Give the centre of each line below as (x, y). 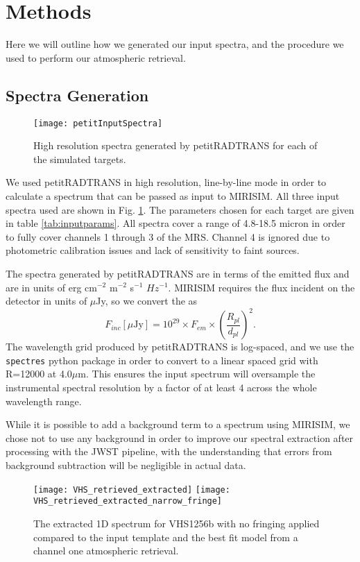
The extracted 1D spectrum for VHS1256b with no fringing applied (177, 523)
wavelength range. (44, 401)
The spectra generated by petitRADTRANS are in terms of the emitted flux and (178, 273)
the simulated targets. (80, 159)
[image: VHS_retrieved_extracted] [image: (132, 489)
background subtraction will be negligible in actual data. (126, 465)
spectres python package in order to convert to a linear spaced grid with (162, 360)
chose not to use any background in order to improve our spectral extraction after (180, 437)
